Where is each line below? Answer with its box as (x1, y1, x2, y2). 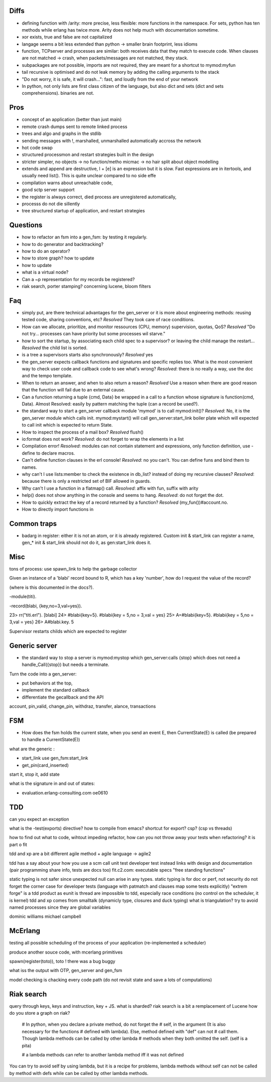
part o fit (9, 841, 28, 848)
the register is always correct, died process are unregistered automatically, (22, 194, 177, 200)
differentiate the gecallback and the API (22, 694, 104, 700)
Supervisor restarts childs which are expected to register (9, 628, 127, 634)
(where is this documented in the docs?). (9, 584, 94, 590)
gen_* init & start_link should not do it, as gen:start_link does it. (22, 539, 152, 546)
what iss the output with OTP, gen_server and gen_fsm (9, 968, 122, 974)
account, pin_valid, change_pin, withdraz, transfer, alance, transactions (9, 703, 156, 710)
